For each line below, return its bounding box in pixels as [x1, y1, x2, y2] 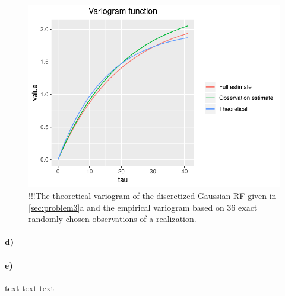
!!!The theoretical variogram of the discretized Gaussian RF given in [28, 189, 277, 201]
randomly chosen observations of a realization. [28, 213, 197, 225]
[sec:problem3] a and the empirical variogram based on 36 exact [28, 201, 258, 213]
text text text [5, 281, 54, 294]
